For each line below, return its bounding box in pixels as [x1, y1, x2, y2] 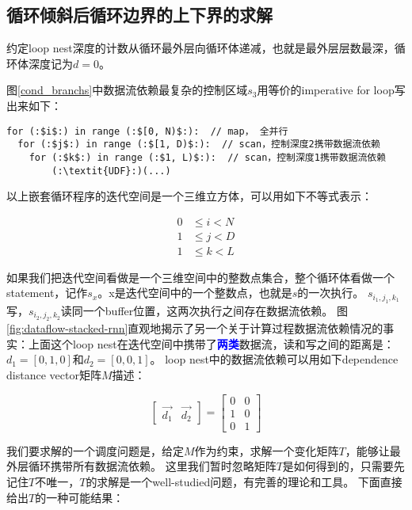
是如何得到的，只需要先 [282, 458, 405, 474]
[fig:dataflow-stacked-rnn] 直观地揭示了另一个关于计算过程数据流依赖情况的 [6, 320, 383, 337]
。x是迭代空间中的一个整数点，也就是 [97, 284, 292, 301]
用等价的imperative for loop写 [257, 82, 406, 98]
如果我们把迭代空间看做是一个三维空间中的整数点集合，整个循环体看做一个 [6, 268, 395, 285]
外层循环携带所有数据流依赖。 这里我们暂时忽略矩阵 [6, 458, 277, 474]
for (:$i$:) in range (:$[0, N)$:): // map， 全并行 [6, 125, 288, 137]
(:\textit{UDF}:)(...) [51, 165, 171, 177]
